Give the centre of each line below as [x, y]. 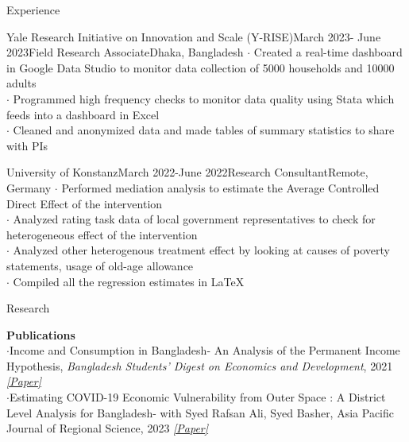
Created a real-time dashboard [328, 52]
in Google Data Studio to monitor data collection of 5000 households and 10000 [201, 67]
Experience [33, 10]
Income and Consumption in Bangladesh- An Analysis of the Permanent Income [204, 350]
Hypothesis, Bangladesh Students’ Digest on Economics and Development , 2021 [200, 365]
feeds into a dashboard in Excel [83, 114]
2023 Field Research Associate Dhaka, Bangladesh [125, 52]
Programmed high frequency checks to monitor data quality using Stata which [204, 98]
